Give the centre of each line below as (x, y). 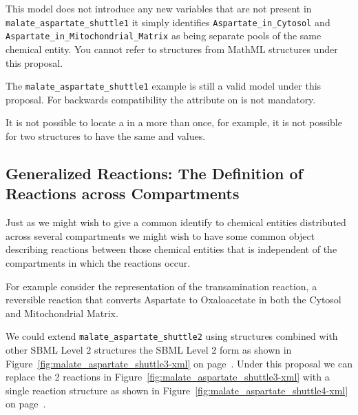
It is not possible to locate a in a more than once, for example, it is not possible (174, 122)
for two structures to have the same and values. (106, 135)
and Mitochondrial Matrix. (62, 313)
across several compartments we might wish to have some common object (160, 235)
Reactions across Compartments (123, 193)
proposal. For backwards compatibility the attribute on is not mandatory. (161, 99)
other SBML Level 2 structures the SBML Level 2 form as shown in (149, 349)
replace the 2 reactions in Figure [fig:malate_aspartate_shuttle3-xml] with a (168, 377)
